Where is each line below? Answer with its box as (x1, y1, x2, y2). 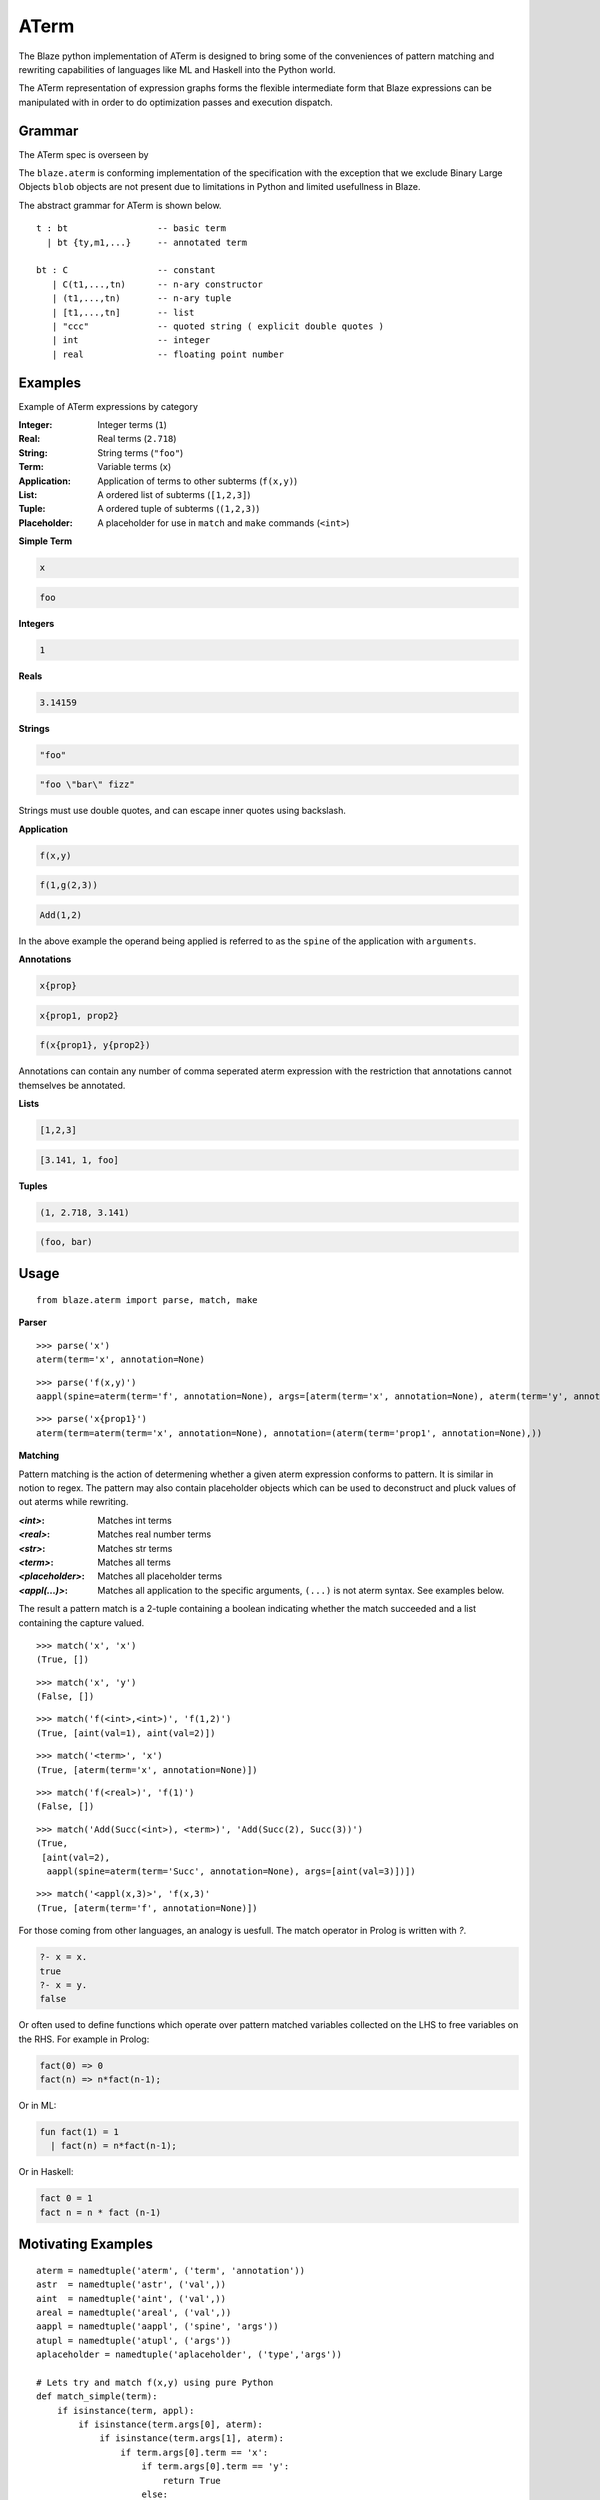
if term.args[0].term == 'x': (120, 2446, 269, 2458)
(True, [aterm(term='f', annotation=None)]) (36, 1902, 259, 1914)
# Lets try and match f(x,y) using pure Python (36, 2376, 274, 2388)
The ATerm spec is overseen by (18, 148, 149, 160)
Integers (18, 617, 55, 629)
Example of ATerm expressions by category (18, 400, 199, 412)
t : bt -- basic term (36, 223, 227, 234)
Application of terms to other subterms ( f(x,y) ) (97, 475, 298, 487)
